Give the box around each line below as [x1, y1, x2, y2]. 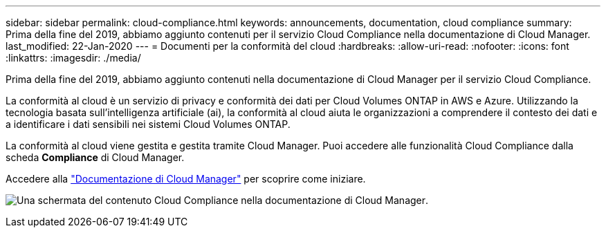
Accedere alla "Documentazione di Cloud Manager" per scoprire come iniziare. [6, 173, 366, 185]
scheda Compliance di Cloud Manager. [6, 151, 185, 163]
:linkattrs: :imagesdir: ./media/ [6, 52, 141, 64]
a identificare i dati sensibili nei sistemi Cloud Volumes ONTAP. [6, 118, 291, 130]
